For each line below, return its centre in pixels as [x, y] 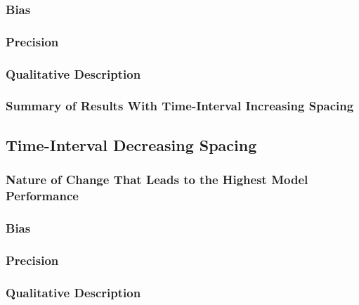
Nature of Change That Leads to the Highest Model [157, 180]
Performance [42, 195]
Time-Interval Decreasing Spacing [131, 144]
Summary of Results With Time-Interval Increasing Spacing [180, 106]
